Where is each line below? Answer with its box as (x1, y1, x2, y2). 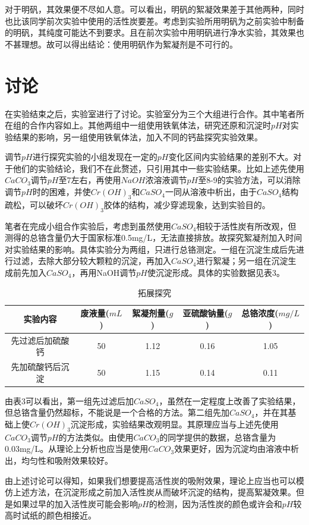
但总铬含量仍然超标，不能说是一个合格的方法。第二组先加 (5, 406, 229, 419)
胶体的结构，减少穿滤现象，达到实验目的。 (103, 198, 270, 210)
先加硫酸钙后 (11, 360, 61, 373)
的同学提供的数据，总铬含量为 (159, 430, 276, 443)
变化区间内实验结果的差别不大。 (168, 150, 294, 163)
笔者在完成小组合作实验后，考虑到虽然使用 (5, 219, 171, 232)
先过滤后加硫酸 (11, 334, 70, 346)
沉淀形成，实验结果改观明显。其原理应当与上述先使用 (70, 417, 279, 430)
